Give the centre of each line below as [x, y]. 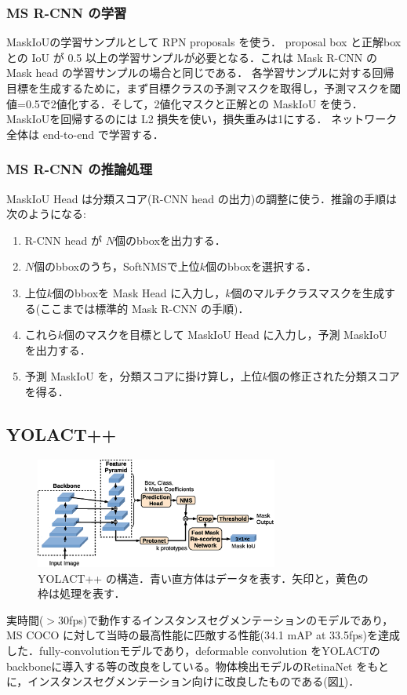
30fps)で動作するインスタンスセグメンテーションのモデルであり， [226, 619]
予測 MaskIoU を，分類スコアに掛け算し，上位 [144, 376]
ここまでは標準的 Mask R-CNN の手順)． [145, 308]
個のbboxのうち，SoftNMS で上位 [117, 266]
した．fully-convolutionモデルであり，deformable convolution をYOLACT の [193, 650]
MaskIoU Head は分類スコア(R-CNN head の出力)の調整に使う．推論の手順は [202, 198]
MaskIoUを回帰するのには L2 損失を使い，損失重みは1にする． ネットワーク [202, 119]
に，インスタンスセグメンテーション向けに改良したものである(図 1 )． [183, 681]
